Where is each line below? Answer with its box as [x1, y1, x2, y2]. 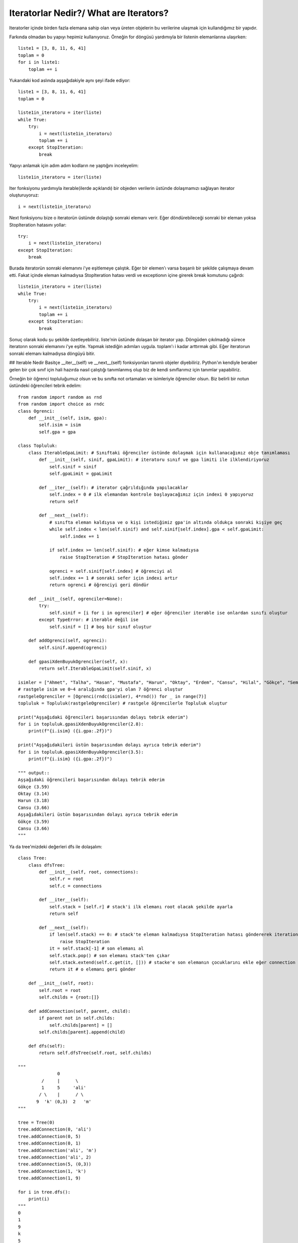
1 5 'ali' [41, 1085, 86, 1091]
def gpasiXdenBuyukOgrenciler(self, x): [28, 659, 129, 664]
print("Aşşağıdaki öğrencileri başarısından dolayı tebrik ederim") [18, 714, 188, 720]
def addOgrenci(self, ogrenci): [28, 638, 107, 643]
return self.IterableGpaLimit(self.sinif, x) [39, 665, 151, 671]
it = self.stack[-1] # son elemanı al [49, 946, 144, 952]
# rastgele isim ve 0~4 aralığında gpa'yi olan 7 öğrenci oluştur [18, 687, 183, 692]
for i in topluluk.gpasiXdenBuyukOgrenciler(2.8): [18, 721, 144, 727]
